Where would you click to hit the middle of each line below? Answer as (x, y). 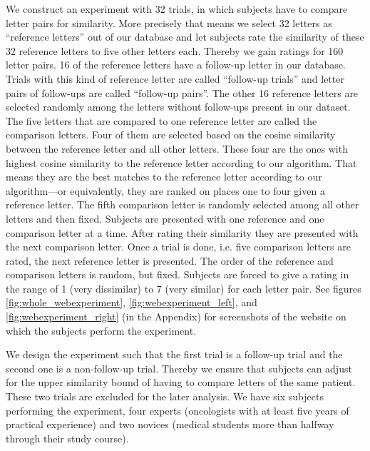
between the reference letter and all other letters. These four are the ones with (177, 148)
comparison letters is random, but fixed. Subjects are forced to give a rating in (178, 274)
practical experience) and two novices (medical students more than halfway (170, 424)
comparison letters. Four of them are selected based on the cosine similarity (171, 135)
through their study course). (67, 438)
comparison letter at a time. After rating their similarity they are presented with (182, 232)
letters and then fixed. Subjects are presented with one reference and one (165, 218)
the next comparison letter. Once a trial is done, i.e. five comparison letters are (178, 247)
